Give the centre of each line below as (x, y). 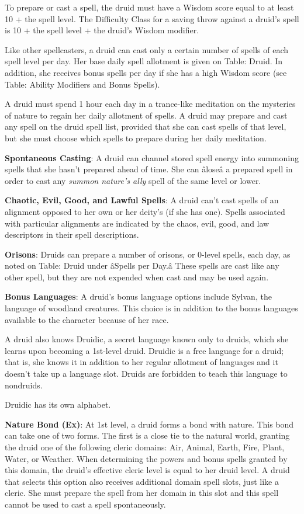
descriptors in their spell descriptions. (72, 235)
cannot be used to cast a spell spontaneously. (85, 504)
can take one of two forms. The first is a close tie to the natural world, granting (147, 435)
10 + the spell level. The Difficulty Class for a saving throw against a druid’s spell (152, 18)
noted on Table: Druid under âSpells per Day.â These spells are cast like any (142, 265)
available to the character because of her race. (87, 319)
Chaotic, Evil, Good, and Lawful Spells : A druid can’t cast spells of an (142, 200)
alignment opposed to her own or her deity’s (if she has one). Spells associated (145, 211)
